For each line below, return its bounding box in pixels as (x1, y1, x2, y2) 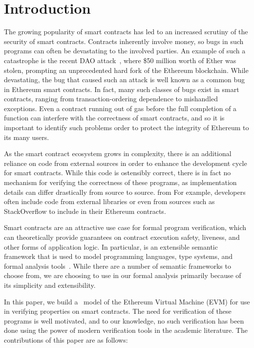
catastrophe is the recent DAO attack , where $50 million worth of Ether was (4, 55, 236, 65)
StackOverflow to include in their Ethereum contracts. (4, 206, 166, 216)
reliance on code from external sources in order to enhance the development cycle (4, 158, 247, 168)
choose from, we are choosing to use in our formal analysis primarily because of (4, 270, 241, 280)
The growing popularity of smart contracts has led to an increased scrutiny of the (4, 26, 248, 37)
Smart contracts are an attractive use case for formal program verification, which (4, 222, 247, 232)
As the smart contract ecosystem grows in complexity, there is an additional (4, 148, 232, 159)
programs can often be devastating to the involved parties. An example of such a (4, 46, 246, 56)
